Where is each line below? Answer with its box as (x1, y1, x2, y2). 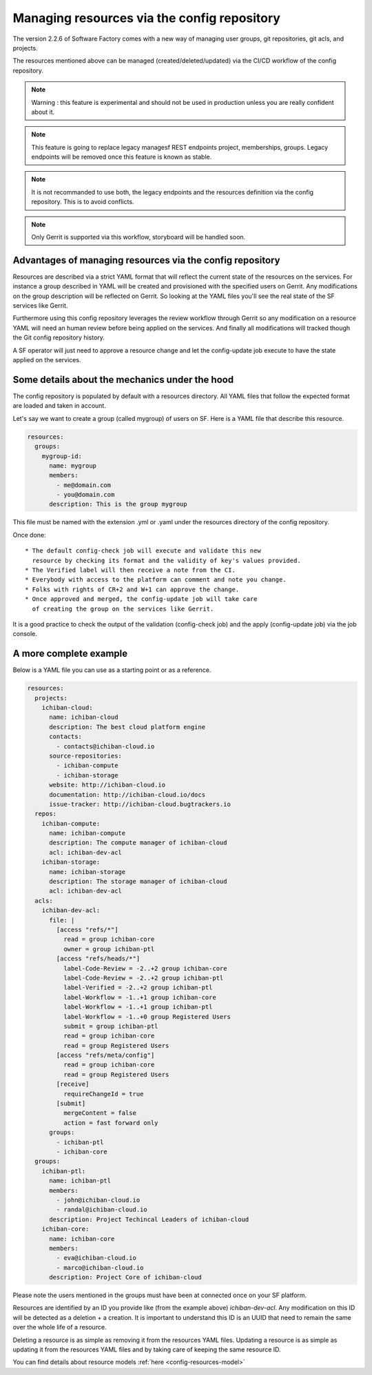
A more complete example (12, 648, 128, 660)
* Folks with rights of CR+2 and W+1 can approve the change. (25, 585, 240, 593)
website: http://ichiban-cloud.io (49, 781, 165, 789)
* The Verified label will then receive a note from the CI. (25, 566, 236, 574)
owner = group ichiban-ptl (63, 945, 155, 953)
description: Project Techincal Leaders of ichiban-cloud (49, 1215, 249, 1223)
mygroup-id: (41, 452, 83, 460)
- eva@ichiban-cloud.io (56, 1254, 137, 1262)
